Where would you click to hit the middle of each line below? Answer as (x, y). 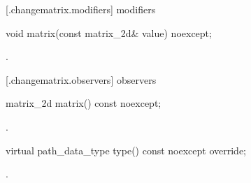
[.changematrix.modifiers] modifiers (81, 9)
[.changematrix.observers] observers (81, 79)
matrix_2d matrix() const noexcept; (84, 103)
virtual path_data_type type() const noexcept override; (126, 150)
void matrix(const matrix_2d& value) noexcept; (109, 32)
